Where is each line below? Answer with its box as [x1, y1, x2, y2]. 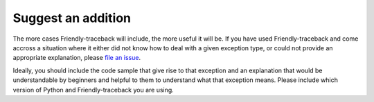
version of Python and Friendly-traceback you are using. [12, 85, 175, 94]
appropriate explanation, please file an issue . [12, 54, 141, 62]
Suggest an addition [12, 10, 132, 25]
